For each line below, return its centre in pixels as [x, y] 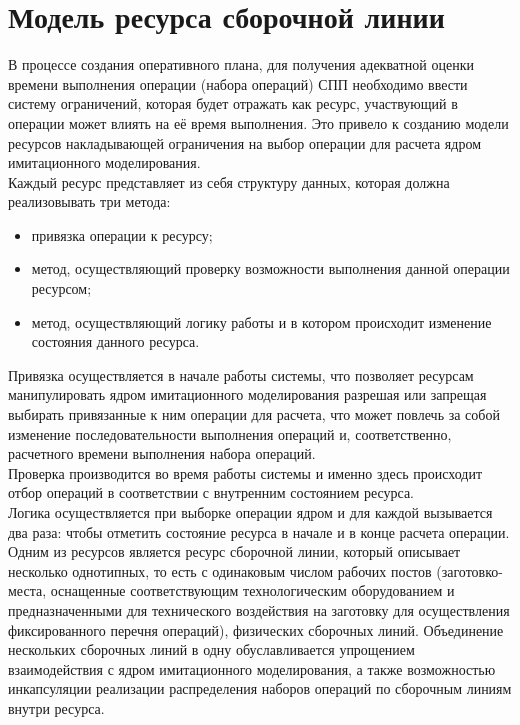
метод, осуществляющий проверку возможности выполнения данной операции [270, 268]
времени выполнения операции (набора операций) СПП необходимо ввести [238, 83]
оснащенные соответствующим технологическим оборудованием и [252, 590]
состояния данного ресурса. [115, 341]
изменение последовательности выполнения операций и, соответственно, [230, 433]
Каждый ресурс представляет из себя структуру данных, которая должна [229, 181]
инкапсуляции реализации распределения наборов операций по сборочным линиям [260, 688]
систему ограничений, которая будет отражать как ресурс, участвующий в [233, 103]
